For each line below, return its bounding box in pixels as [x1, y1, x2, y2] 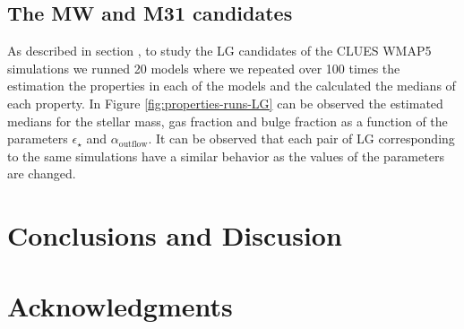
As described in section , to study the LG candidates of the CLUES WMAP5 [7, 41, 432, 60]
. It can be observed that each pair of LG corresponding [148, 129, 455, 148]
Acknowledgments [7, 287, 233, 324]
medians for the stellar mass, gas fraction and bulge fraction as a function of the [7, 111, 448, 130]
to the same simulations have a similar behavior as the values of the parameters [7, 146, 444, 165]
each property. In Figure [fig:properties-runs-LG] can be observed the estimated [7, 93, 443, 112]
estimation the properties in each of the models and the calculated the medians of [7, 76, 456, 95]
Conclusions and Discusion [7, 217, 342, 254]
